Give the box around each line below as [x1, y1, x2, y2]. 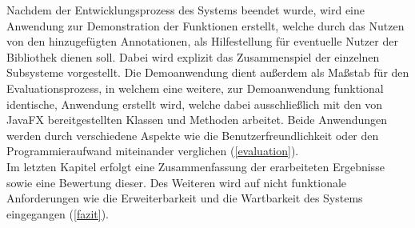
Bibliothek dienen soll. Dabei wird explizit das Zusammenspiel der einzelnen [6, 48, 380, 65]
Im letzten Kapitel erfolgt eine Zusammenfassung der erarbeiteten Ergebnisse [6, 158, 385, 174]
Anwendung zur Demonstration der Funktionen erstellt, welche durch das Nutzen [6, 17, 405, 34]
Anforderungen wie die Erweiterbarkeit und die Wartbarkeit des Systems [6, 190, 363, 206]
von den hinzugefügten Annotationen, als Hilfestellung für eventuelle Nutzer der [6, 33, 398, 50]
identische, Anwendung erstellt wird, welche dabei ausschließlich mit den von [6, 95, 383, 112]
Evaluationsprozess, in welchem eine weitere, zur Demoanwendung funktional [6, 79, 384, 96]
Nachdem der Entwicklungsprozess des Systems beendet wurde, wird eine [6, 2, 365, 18]
